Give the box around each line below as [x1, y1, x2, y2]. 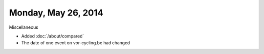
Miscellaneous [9, 24, 39, 30]
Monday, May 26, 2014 [9, 7, 104, 18]
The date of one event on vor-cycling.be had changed [21, 40, 130, 46]
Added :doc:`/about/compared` [21, 33, 84, 39]
